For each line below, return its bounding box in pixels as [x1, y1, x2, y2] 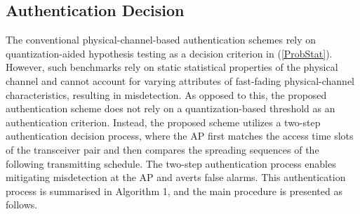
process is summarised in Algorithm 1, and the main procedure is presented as [6, 183, 342, 198]
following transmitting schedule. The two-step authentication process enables [6, 156, 336, 170]
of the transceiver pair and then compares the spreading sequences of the [6, 142, 319, 156]
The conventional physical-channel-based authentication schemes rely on [6, 32, 316, 47]
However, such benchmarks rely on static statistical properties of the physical [6, 60, 338, 74]
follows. [6, 197, 38, 212]
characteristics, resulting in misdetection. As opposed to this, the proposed [6, 87, 327, 102]
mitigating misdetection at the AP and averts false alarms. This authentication [6, 170, 346, 185]
